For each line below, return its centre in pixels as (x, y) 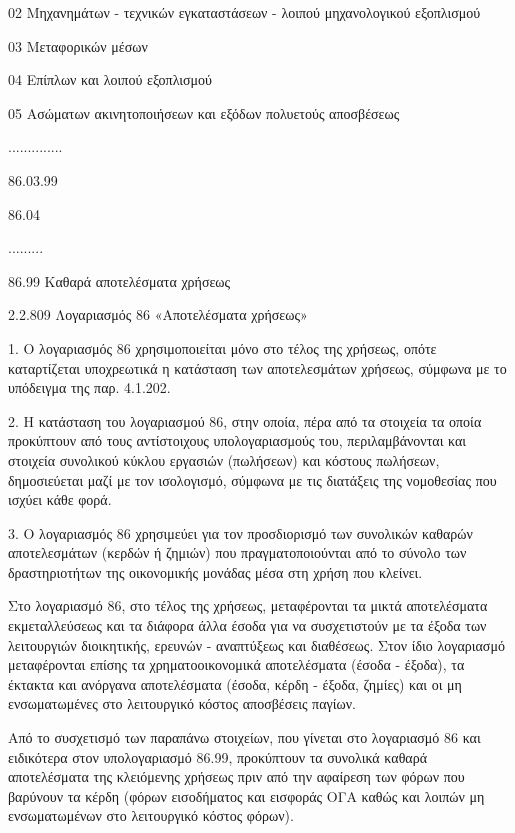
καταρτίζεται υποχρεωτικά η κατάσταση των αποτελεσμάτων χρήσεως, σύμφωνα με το (257, 367)
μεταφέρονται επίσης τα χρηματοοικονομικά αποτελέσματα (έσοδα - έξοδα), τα (236, 664)
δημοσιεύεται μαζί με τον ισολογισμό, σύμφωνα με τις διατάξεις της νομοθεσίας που (252, 479)
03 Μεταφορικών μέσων (78, 45)
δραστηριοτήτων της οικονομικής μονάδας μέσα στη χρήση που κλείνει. (215, 571)
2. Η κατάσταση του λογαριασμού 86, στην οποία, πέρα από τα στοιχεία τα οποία (245, 420)
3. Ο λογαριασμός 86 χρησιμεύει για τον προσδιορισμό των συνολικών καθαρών (240, 532)
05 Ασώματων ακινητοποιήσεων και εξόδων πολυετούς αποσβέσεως (204, 112)
